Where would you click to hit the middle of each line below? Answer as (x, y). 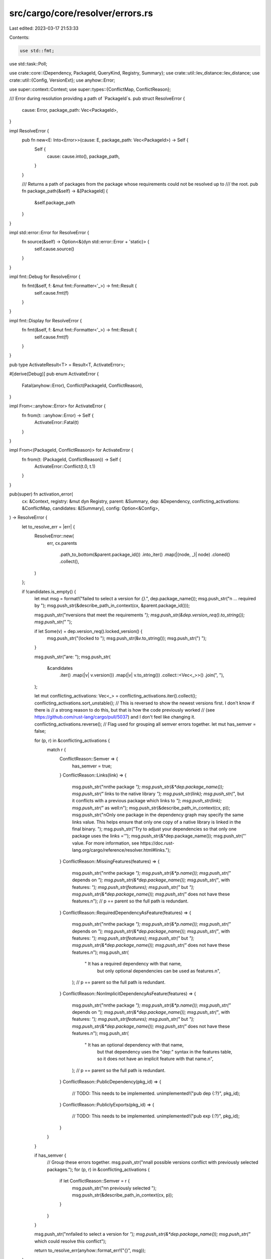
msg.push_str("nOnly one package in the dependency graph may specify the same (158, 815)
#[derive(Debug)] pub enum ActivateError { (54, 374)
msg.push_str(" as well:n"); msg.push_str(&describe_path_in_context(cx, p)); (151, 808)
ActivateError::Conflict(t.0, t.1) (65, 466)
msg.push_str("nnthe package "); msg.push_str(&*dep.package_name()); (148, 787)
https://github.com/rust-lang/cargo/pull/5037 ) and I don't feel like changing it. (115, 717)
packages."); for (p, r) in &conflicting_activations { (98, 1169)
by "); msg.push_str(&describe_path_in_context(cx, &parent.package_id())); (112, 606)
